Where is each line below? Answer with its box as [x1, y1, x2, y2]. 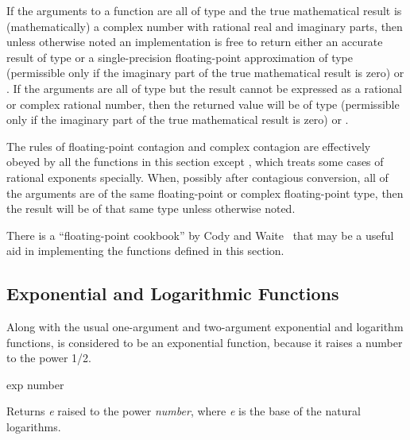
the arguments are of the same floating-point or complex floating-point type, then [6, 184, 404, 201]
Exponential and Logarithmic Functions [6, 281, 339, 306]
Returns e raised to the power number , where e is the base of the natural [6, 403, 361, 419]
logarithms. [6, 419, 61, 435]
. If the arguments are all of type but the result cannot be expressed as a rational [6, 79, 402, 96]
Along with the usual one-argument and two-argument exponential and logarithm [6, 318, 404, 335]
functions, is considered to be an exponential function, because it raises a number [6, 334, 403, 350]
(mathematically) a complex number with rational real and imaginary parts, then [6, 17, 403, 34]
